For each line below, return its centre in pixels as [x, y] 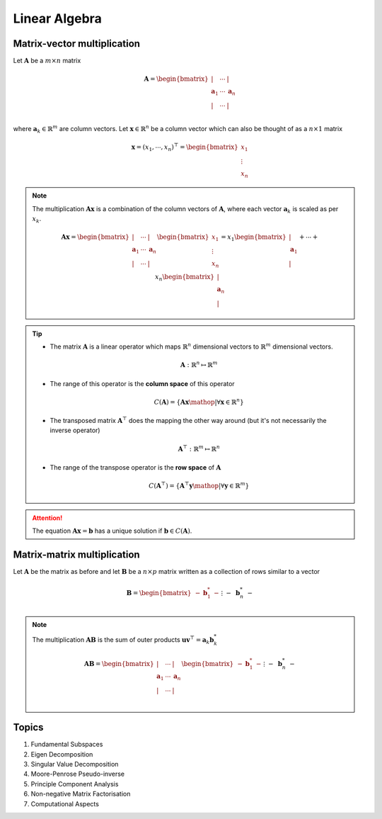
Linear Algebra [57, 18]
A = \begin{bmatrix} [176, 79]
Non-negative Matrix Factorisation [81, 794]
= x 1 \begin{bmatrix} [253, 238]
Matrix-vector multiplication [77, 44]
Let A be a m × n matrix [47, 61]
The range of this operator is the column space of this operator [142, 383]
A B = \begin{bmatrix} [119, 664]
